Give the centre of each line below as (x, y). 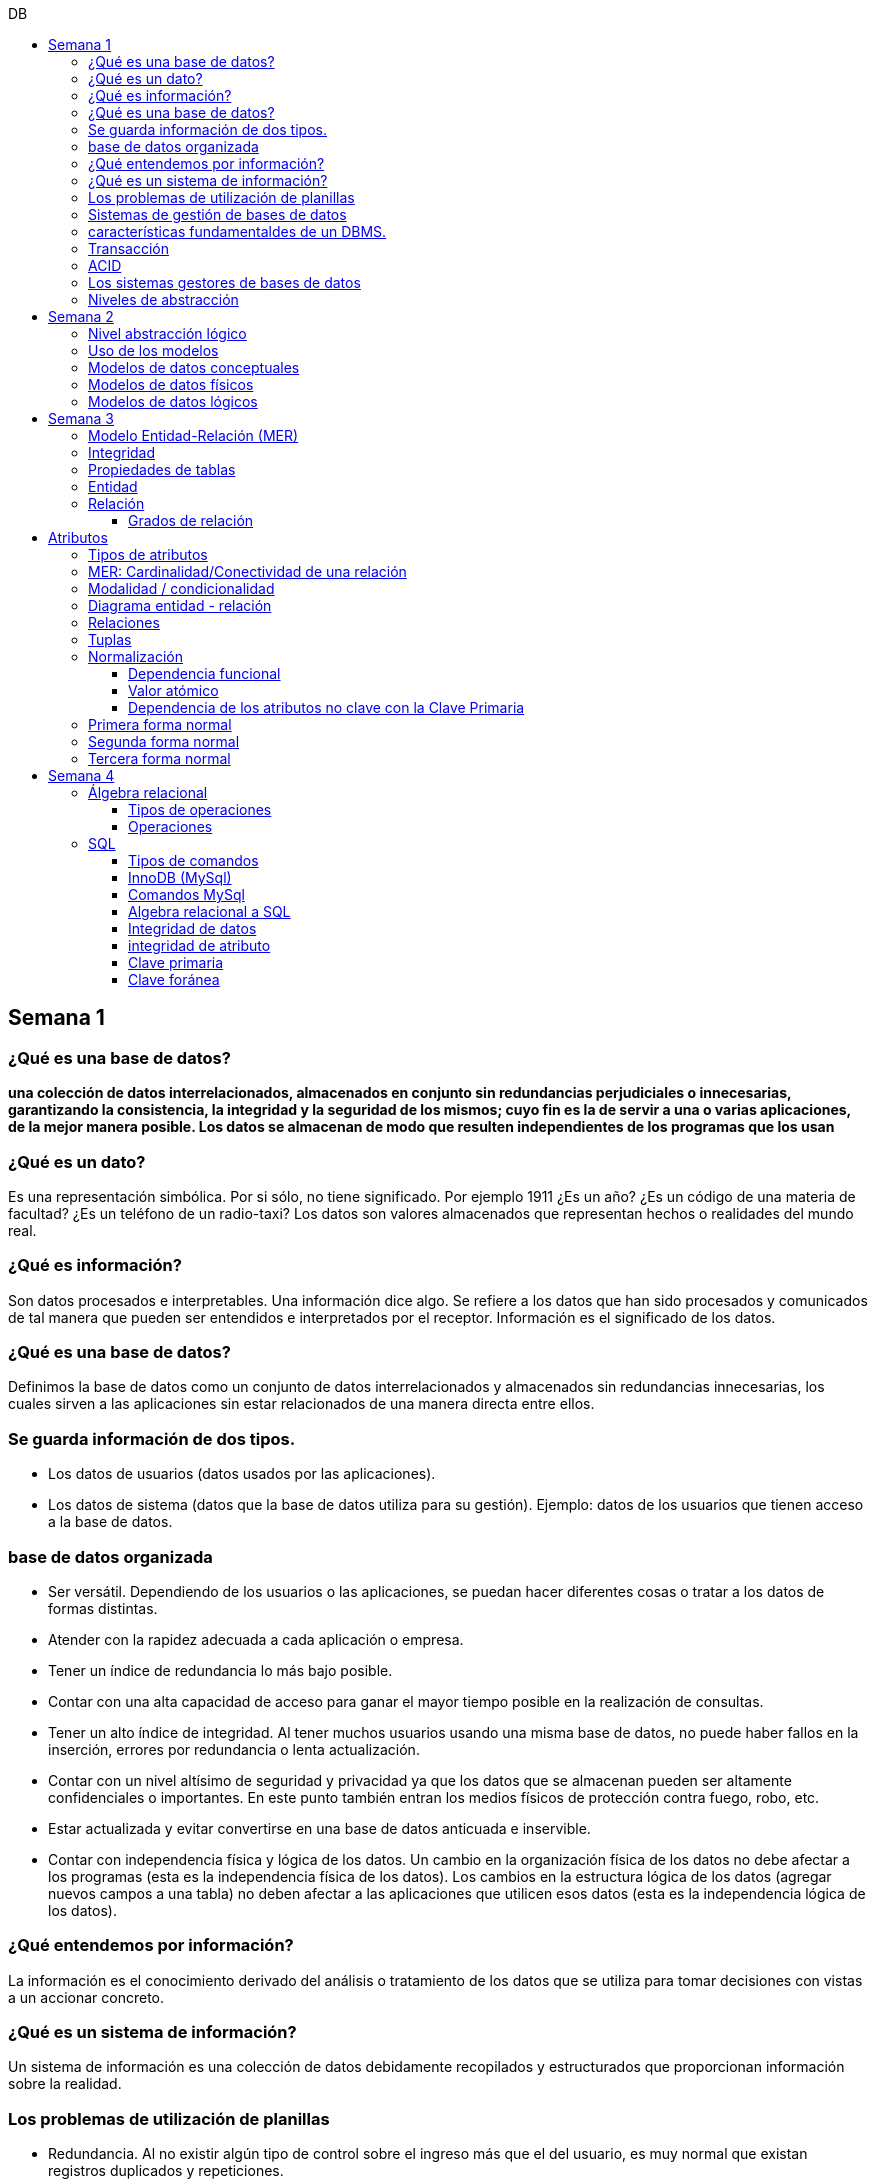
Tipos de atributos (148, 554)
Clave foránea (174, 979)
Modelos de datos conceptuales (194, 367)
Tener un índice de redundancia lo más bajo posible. (220, 1670)
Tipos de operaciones (200, 809)
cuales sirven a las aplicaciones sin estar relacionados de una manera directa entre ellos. (301, 1404)
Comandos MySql (186, 894)
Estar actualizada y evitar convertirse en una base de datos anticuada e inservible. (319, 1828)
